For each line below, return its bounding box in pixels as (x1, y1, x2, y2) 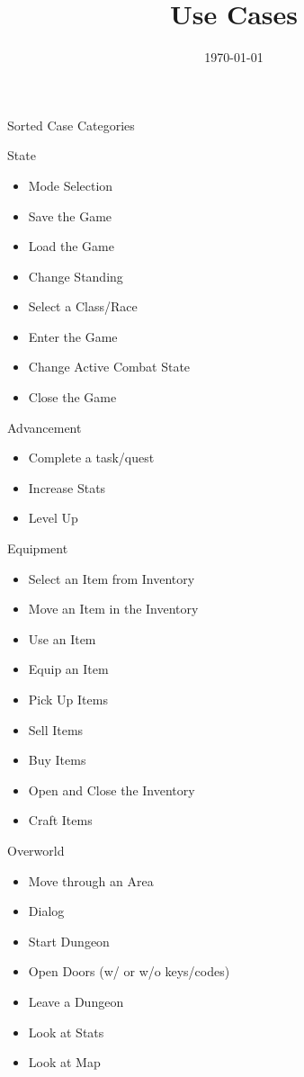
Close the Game (28, 388, 117, 407)
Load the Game (28, 237, 114, 256)
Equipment (7, 539, 68, 558)
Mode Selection (28, 175, 113, 194)
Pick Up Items (28, 690, 108, 708)
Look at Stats (28, 1022, 104, 1041)
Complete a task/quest (28, 448, 155, 467)
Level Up (28, 508, 78, 527)
